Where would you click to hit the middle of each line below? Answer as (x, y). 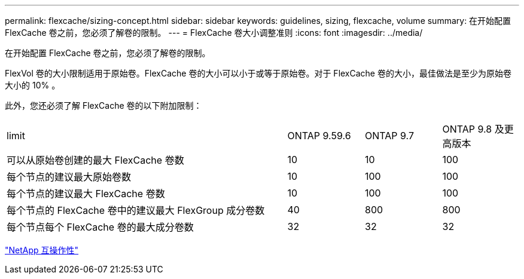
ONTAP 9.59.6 (319, 136)
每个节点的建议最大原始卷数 (69, 177)
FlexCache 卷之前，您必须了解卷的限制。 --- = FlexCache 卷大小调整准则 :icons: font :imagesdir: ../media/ (214, 33)
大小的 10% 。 (33, 85)
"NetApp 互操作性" (42, 250)
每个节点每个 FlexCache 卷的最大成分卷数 (100, 227)
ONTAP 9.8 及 (473, 129)
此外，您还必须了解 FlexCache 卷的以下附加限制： (103, 105)
